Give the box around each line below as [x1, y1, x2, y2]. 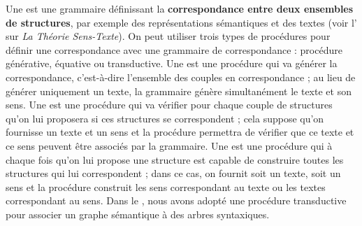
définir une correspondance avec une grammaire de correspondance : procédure [6, 42, 342, 57]
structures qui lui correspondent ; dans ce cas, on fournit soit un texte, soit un [6, 166, 341, 181]
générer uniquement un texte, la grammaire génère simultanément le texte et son [6, 83, 352, 98]
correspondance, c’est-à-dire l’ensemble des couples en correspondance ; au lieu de [6, 69, 356, 84]
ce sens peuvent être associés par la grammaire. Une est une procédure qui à [6, 138, 333, 153]
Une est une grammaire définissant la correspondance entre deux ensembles [6, 1, 354, 15]
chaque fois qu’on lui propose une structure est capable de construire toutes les [6, 152, 344, 167]
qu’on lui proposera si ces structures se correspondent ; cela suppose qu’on [6, 111, 324, 125]
